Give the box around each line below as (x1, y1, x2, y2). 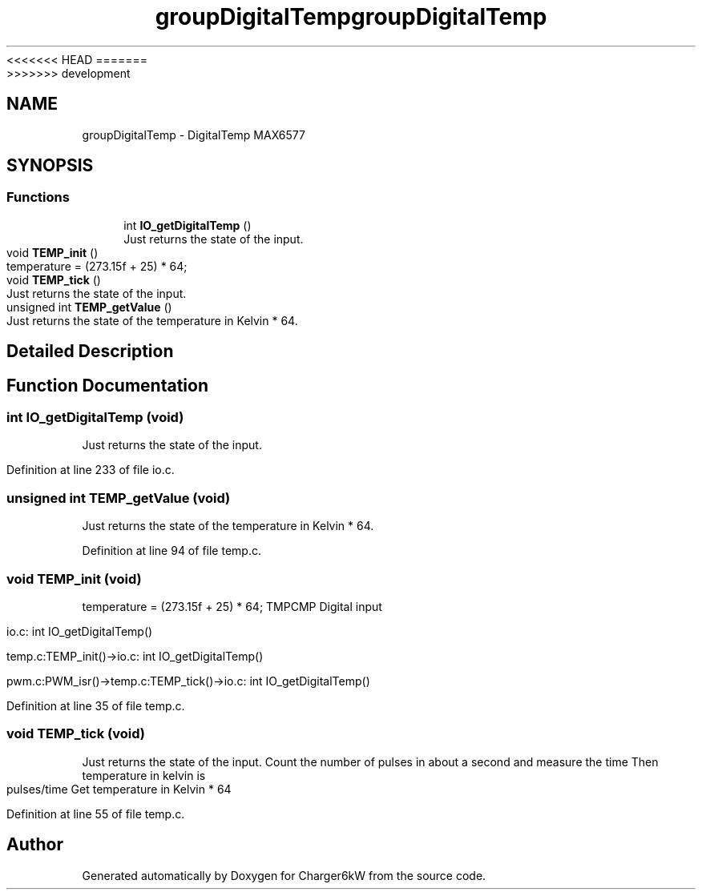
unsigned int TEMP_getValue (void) (6, 489, 231, 506)
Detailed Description (6, 341, 174, 362)
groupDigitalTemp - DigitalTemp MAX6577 (82, 127, 305, 142)
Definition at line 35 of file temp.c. (6, 698, 185, 713)
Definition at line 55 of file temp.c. (6, 806, 185, 821)
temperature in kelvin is (82, 768, 206, 782)
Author (6, 834, 63, 855)
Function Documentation (6, 375, 208, 396)
